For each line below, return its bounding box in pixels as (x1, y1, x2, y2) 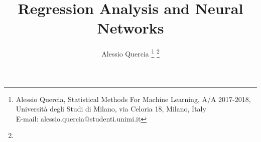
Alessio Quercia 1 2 (101, 47, 160, 58)
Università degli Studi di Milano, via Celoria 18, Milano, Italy (16, 103, 206, 114)
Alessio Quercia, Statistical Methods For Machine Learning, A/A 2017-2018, (16, 93, 251, 104)
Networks (97, 17, 164, 38)
